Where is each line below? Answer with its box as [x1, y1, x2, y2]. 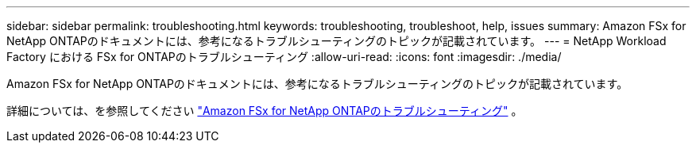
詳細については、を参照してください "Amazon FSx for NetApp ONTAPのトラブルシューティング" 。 [6, 104, 523, 117]
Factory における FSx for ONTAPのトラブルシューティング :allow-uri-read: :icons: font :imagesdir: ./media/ [6, 50, 562, 63]
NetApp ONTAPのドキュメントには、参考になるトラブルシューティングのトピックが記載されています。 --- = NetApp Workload [6, 34, 667, 48]
